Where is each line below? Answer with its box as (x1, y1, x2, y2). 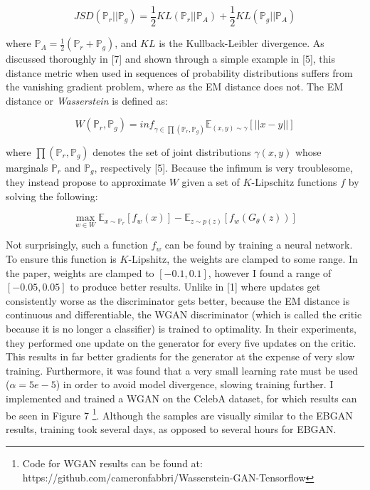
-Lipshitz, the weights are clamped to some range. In (128, 251, 358, 266)
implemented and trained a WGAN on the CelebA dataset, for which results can (6, 391, 357, 406)
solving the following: (6, 188, 98, 203)
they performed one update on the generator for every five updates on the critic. (6, 335, 356, 350)
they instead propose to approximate (6, 174, 166, 189)
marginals (6, 160, 48, 174)
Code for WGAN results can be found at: (22, 456, 203, 471)
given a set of (181, 174, 240, 189)
